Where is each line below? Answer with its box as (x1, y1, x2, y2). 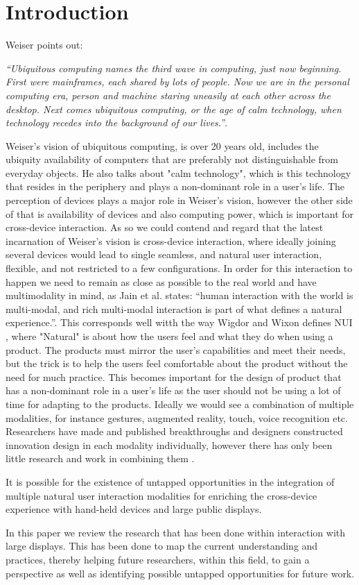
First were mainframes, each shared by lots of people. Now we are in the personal (6, 74, 349, 89)
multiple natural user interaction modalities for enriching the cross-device (6, 488, 317, 502)
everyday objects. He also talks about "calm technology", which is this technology (6, 165, 351, 180)
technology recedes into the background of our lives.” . (6, 115, 228, 130)
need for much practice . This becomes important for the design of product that (6, 369, 342, 384)
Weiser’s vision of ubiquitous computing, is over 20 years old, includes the (6, 138, 319, 153)
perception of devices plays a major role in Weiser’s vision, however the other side (6, 193, 353, 207)
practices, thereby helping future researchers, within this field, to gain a (6, 552, 310, 566)
